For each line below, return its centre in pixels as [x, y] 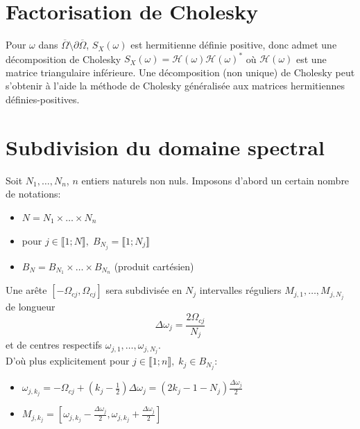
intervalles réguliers [240, 290]
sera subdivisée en [144, 290]
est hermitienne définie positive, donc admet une [234, 45]
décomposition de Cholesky [63, 59]
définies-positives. [43, 99]
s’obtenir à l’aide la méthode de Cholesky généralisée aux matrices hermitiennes [175, 86]
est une [311, 59]
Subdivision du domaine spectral [165, 147]
